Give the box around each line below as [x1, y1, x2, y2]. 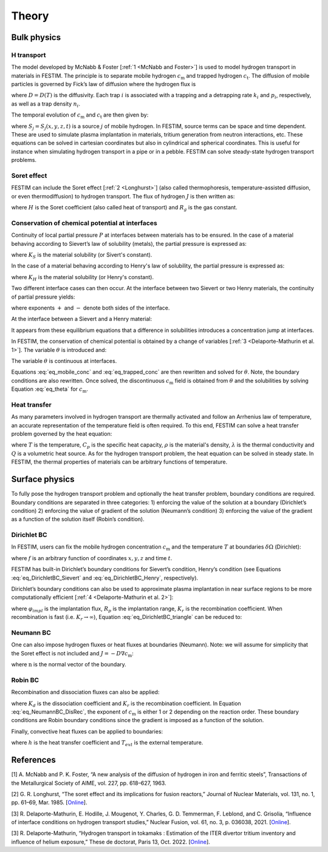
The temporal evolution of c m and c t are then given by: [11, 111, 149, 120]
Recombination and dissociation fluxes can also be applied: [11, 689, 160, 696]
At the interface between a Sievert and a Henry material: [11, 316, 152, 323]
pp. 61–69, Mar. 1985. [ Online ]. [11, 799, 87, 806]
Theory [11, 9, 49, 22]
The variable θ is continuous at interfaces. [11, 357, 117, 364]
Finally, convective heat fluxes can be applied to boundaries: [11, 728, 163, 735]
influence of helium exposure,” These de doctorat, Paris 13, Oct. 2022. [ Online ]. [11, 838, 211, 845]
